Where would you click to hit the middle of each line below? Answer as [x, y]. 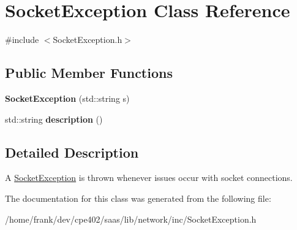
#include [22, 40]
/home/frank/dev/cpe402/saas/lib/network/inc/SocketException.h [131, 219]
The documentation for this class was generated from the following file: [138, 198]
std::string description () [54, 119]
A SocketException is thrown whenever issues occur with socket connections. [149, 178]
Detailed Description [72, 152]
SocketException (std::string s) [67, 98]
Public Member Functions [89, 73]
